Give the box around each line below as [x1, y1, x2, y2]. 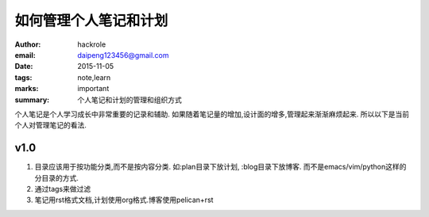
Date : [14, 62, 33, 71]
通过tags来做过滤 [34, 184, 91, 193]
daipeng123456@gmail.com [77, 50, 170, 59]
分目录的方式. [34, 173, 79, 182]
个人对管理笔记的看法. [14, 120, 87, 130]
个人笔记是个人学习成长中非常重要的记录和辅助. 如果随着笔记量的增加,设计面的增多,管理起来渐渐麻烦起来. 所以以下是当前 [14, 109, 410, 119]
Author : [14, 40, 41, 49]
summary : [14, 95, 50, 105]
